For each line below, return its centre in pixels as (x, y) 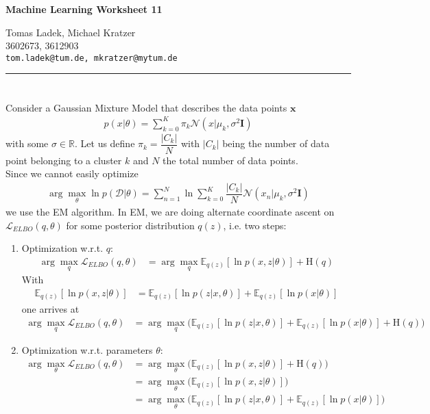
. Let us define (105, 143)
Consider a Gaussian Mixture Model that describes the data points (146, 107)
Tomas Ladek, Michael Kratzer (71, 32)
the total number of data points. (230, 160)
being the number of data (276, 143)
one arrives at (50, 309)
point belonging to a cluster (64, 160)
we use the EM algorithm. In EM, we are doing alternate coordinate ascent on (170, 212)
